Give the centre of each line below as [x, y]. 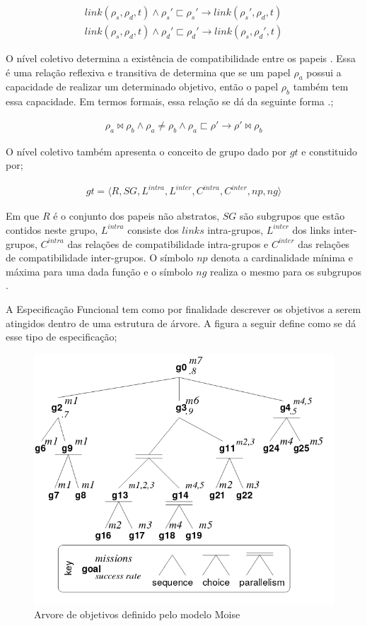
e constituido [329, 151]
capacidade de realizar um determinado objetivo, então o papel [142, 87]
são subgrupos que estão [292, 216]
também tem [321, 87]
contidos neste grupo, [52, 229]
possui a [324, 72]
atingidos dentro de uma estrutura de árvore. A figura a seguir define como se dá [181, 323]
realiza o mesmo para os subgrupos [285, 271]
